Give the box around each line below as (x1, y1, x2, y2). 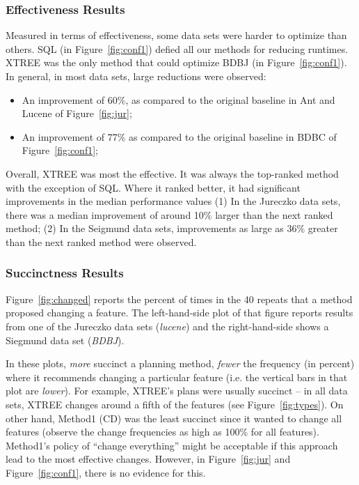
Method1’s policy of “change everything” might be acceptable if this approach (6, 438, 338, 452)
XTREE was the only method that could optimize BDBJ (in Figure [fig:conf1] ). (6, 55, 347, 70)
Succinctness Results (6, 264, 124, 282)
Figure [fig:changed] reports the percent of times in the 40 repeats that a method (6, 291, 353, 306)
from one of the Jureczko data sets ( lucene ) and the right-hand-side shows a (6, 318, 329, 333)
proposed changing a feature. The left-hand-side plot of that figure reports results (6, 305, 353, 320)
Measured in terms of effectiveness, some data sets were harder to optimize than (6, 28, 347, 43)
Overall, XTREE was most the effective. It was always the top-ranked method (6, 166, 339, 180)
